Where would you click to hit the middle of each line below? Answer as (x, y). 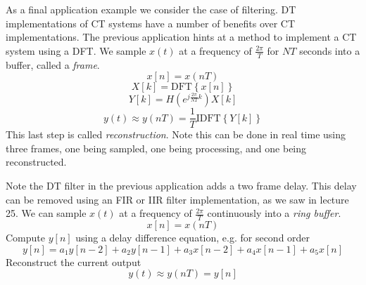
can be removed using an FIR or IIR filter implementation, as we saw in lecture (177, 199)
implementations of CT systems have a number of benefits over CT (151, 23)
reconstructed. (36, 162)
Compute (25, 238)
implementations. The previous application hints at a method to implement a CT (181, 37)
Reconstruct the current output (74, 261)
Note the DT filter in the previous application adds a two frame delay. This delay (181, 186)
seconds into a (330, 50)
